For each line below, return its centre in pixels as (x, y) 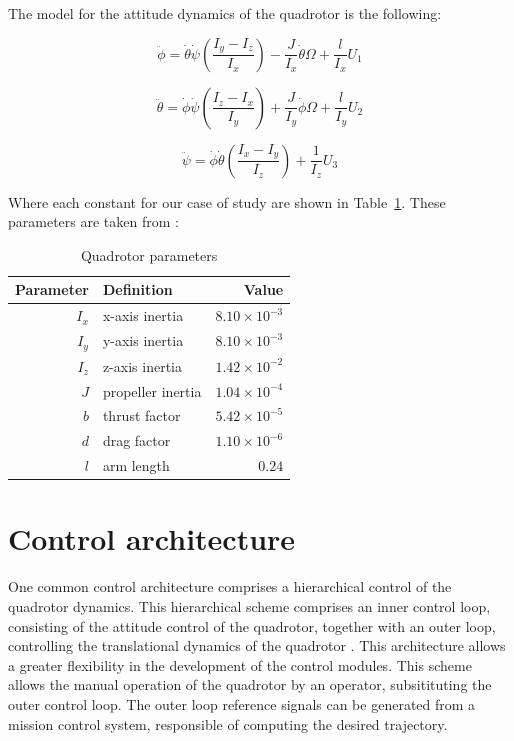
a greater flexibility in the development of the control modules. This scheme (240, 664)
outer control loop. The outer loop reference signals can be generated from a (242, 703)
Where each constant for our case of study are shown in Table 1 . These (227, 201)
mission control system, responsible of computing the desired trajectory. (228, 723)
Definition (137, 289)
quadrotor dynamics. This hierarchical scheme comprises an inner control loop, (249, 605)
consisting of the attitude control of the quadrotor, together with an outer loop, (252, 625)
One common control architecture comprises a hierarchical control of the (230, 586)
